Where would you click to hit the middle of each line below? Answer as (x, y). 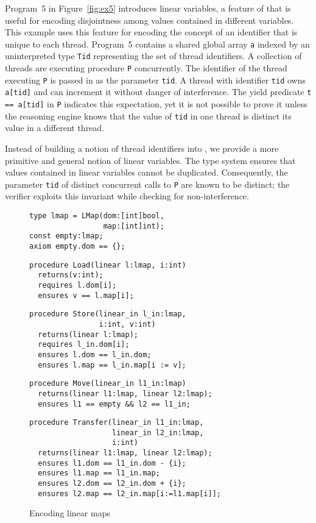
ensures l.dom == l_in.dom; (95, 354)
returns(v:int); (71, 275)
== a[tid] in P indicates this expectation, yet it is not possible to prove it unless (156, 104)
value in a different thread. (55, 128)
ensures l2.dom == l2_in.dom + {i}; (112, 484)
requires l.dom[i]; (77, 285)
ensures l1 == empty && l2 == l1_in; (114, 404)
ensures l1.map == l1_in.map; (99, 473)
